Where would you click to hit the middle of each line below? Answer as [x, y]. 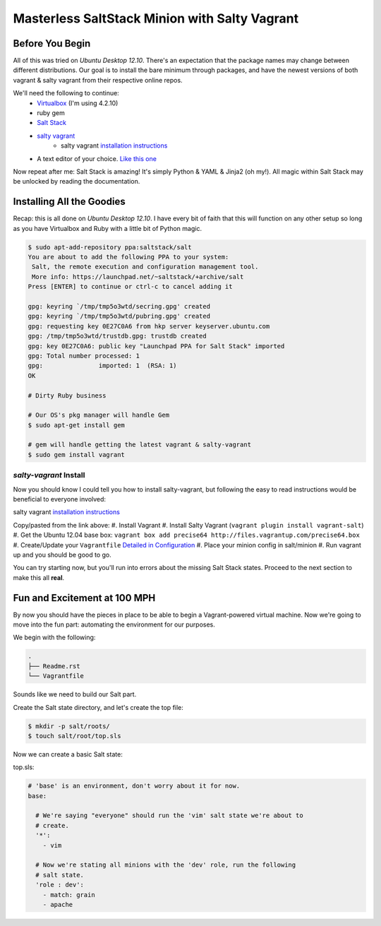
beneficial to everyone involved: [59, 499]
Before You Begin [52, 43]
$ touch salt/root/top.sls [74, 736]
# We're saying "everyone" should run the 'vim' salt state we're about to [169, 815]
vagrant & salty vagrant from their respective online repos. [98, 80]
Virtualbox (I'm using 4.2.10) [78, 103]
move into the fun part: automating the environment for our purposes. [114, 624]
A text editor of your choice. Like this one [97, 158]
